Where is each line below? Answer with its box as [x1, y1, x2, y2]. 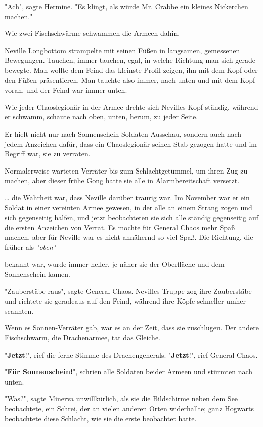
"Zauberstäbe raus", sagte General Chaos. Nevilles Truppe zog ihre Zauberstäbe [5, 285, 252, 296]
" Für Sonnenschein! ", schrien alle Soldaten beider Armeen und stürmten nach [5, 366, 253, 377]
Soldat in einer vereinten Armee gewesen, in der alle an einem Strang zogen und [5, 202, 252, 212]
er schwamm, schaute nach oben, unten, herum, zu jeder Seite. [5, 111, 198, 122]
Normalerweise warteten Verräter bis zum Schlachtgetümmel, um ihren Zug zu [5, 165, 248, 176]
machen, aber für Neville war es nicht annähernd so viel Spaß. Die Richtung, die [5, 232, 253, 242]
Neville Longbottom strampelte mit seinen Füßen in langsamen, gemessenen [5, 45, 240, 55]
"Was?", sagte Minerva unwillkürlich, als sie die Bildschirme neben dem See [5, 393, 238, 404]
